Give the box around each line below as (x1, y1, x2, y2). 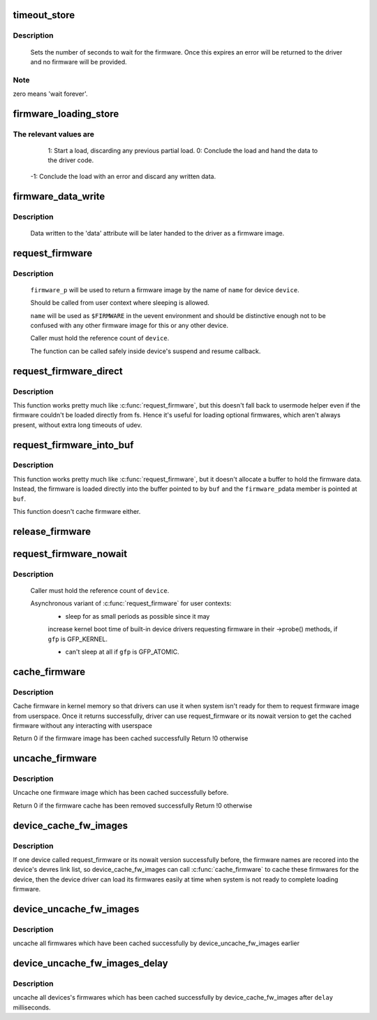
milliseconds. (13, 1003, 52, 1012)
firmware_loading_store (13, 108, 119, 120)
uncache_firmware (13, 752, 97, 765)
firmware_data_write (13, 190, 105, 202)
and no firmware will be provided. (30, 57, 127, 66)
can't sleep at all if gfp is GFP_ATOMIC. (65, 647, 179, 656)
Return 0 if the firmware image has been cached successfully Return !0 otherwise (13, 734, 249, 742)
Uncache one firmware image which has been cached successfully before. (13, 789, 229, 797)
